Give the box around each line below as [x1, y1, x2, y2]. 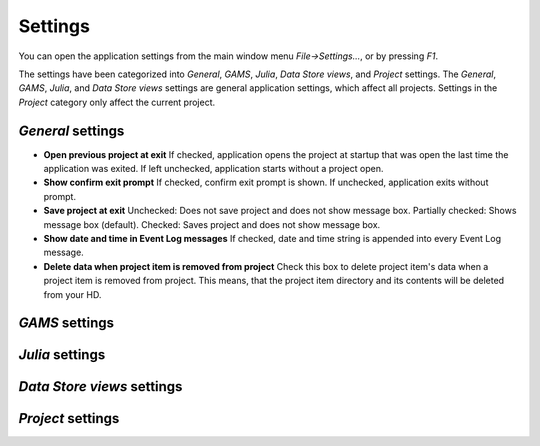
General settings [18, 122, 125, 139]
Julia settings [18, 346, 106, 364]
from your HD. [43, 288, 102, 300]
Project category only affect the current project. [18, 96, 216, 108]
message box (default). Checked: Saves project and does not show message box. [43, 218, 381, 230]
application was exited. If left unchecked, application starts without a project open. [43, 163, 384, 175]
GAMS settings [18, 315, 115, 332]
